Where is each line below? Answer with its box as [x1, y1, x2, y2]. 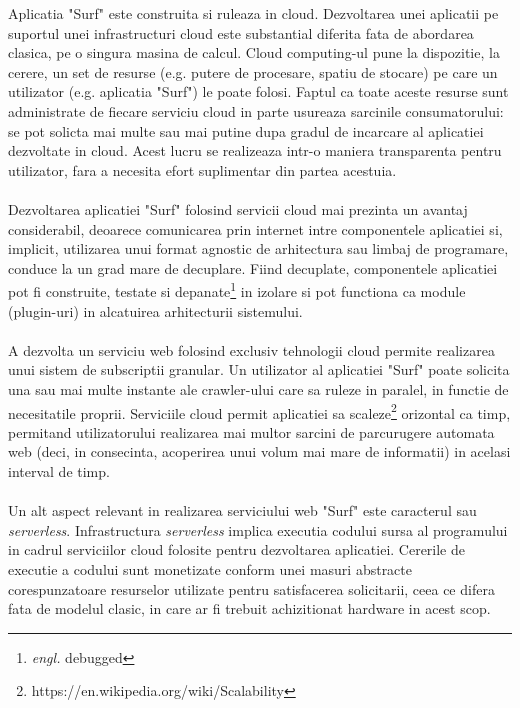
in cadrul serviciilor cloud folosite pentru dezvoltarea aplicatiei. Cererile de [8, 539, 466, 560]
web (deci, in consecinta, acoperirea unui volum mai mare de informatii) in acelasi [8, 441, 511, 462]
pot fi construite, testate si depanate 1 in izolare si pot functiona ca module [8, 278, 466, 301]
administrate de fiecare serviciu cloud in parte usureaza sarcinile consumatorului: [8, 100, 504, 121]
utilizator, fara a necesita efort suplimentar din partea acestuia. [8, 159, 397, 180]
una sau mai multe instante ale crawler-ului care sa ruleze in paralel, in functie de [8, 378, 509, 399]
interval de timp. [8, 460, 110, 481]
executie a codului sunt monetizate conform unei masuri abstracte [8, 558, 412, 579]
